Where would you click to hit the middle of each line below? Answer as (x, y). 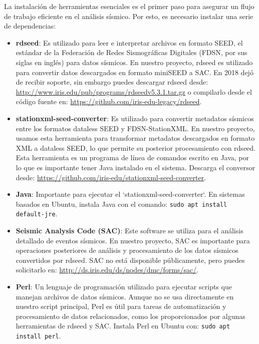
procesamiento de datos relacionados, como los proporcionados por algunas (131, 316)
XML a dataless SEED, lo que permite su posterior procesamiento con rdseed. (136, 147)
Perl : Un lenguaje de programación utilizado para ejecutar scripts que (124, 286)
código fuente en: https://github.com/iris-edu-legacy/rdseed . (109, 101)
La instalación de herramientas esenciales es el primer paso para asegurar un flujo (129, 6)
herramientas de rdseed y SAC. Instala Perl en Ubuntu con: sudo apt (123, 326)
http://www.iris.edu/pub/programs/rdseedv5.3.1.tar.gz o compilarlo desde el (134, 91)
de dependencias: (30, 26)
